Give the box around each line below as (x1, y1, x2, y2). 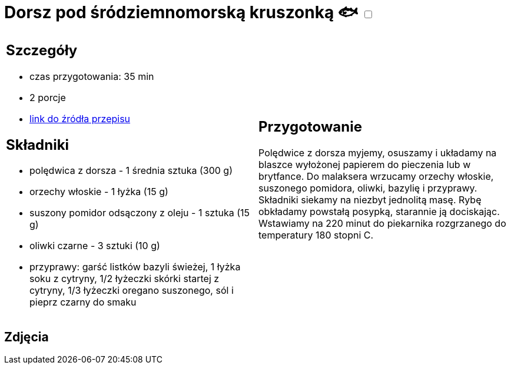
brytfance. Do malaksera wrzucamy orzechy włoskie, (258, 170, 494, 183)
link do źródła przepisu (29, 112, 131, 125)
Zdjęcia (4, 329, 49, 344)
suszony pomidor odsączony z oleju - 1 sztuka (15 (29, 207, 250, 219)
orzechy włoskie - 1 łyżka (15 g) (29, 186, 168, 198)
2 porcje (29, 91, 66, 103)
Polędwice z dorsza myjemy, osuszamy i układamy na (258, 147, 497, 159)
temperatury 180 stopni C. (258, 229, 374, 241)
